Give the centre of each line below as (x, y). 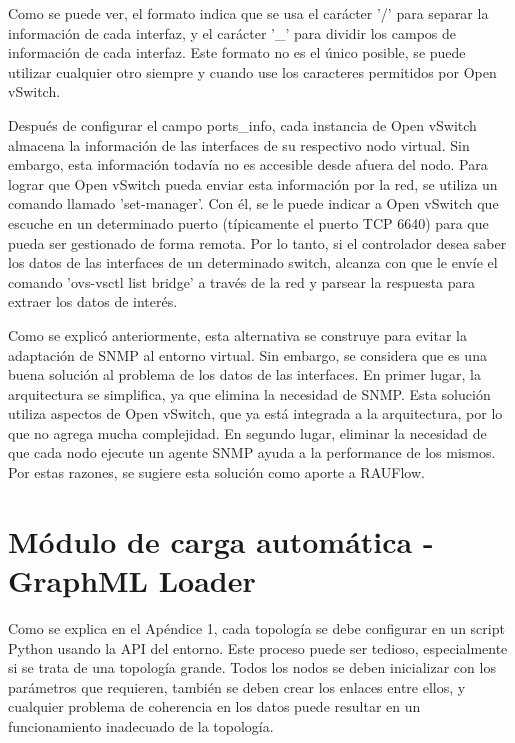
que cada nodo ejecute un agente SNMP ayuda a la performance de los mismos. (252, 452)
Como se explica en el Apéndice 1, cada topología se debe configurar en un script (256, 627)
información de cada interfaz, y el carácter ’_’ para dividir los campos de (232, 32)
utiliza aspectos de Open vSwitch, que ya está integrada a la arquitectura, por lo (255, 413)
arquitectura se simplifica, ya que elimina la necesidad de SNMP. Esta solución (249, 393)
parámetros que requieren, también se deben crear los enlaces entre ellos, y (237, 686)
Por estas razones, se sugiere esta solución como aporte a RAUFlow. (216, 472)
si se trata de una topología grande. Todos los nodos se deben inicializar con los (252, 667)
